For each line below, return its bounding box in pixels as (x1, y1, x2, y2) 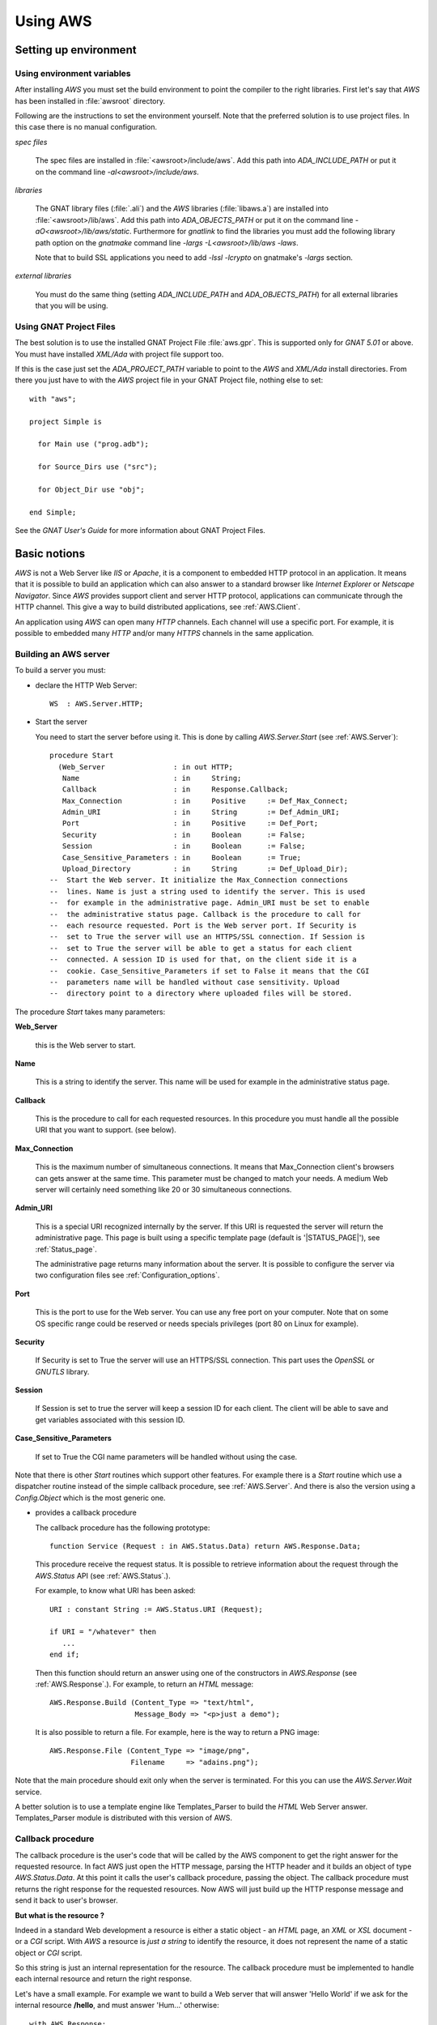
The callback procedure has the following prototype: (35, 1523, 210, 1533)
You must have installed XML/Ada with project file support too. (15, 349, 224, 359)
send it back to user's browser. (15, 1895, 119, 1905)
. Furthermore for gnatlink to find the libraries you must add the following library (129, 227, 396, 237)
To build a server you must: (15, 665, 106, 676)
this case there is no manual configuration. (15, 122, 158, 132)
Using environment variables (15, 67, 131, 79)
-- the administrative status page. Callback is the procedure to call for (49, 910, 362, 919)
